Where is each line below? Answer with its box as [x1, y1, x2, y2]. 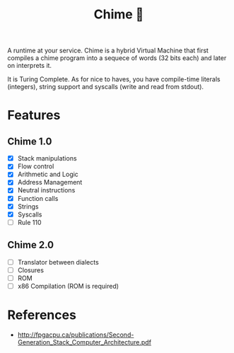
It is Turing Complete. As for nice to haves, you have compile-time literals [7, 75, 221, 83]
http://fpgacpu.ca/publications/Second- [17, 330, 134, 339]
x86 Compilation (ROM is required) [17, 282, 119, 290]
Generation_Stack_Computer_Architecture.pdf [17, 337, 152, 346]
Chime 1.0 [7, 135, 52, 147]
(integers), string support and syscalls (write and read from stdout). [7, 83, 204, 91]
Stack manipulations [17, 154, 77, 163]
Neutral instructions [17, 186, 76, 195]
